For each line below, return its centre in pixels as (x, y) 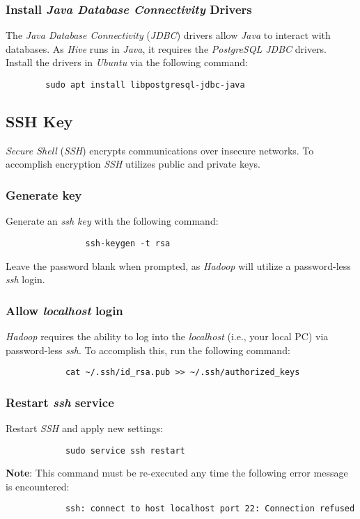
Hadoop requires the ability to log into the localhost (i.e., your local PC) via (167, 336)
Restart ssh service (60, 402)
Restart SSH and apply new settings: (85, 428)
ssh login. (25, 279)
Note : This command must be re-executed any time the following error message (177, 473)
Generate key (44, 194)
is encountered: (38, 486)
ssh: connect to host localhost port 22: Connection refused (210, 509)
